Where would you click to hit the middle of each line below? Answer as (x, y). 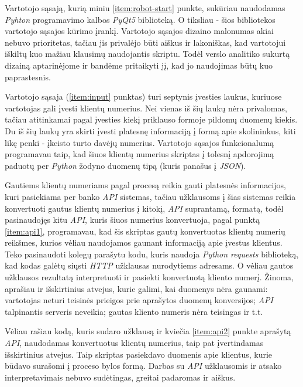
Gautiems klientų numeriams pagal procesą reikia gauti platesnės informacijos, (145, 185)
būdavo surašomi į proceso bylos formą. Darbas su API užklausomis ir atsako (143, 366)
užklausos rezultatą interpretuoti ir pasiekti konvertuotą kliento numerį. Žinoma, (149, 277)
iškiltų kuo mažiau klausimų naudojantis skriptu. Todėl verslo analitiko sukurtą (147, 54)
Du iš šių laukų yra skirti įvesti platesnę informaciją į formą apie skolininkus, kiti (150, 130)
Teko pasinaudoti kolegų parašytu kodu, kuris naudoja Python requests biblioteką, (152, 254)
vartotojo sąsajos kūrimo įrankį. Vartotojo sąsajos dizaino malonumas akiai (140, 31)
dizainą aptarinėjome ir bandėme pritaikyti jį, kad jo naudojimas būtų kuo (139, 65)
